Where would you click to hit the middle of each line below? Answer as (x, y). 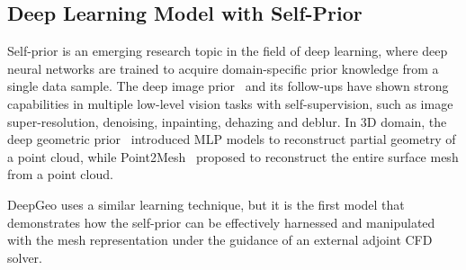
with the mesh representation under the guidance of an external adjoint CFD (220, 240)
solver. (25, 257)
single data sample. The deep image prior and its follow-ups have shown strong (228, 86)
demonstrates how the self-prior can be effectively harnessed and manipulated (221, 222)
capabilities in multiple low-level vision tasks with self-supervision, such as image (230, 103)
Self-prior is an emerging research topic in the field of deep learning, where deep (228, 51)
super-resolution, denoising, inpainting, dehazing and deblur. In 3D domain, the (227, 121)
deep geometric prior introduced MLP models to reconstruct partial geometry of (232, 139)
